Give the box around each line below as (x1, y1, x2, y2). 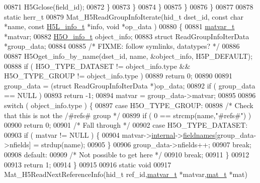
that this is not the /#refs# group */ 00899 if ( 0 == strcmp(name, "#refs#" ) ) (4, 110, 251, 120)
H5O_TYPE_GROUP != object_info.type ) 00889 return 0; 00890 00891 (4, 70, 233, 81)
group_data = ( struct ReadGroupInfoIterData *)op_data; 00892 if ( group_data (4, 80, 255, 90)
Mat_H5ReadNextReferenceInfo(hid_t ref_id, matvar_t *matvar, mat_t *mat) (4, 169, 247, 179)
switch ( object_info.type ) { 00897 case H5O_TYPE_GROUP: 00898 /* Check (4, 100, 253, 110)
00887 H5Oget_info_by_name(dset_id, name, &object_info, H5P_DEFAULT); (4, 50, 253, 61)
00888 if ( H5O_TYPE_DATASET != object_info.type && (4, 60, 191, 71)
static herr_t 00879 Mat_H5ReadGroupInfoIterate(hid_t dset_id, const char (4, 11, 244, 22)
